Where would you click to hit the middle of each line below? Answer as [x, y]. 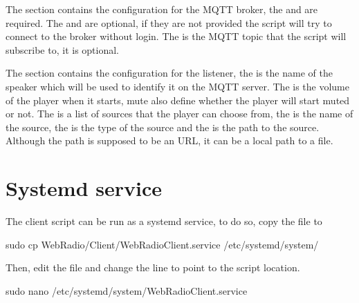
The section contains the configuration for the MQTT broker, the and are [162, 9]
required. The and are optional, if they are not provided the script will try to [169, 22]
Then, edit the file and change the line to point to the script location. [153, 267]
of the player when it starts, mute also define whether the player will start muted [178, 100]
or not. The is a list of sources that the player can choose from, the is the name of [179, 114]
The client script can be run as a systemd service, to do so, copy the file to [164, 221]
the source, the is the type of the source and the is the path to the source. [163, 127]
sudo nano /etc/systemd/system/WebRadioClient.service [127, 290]
